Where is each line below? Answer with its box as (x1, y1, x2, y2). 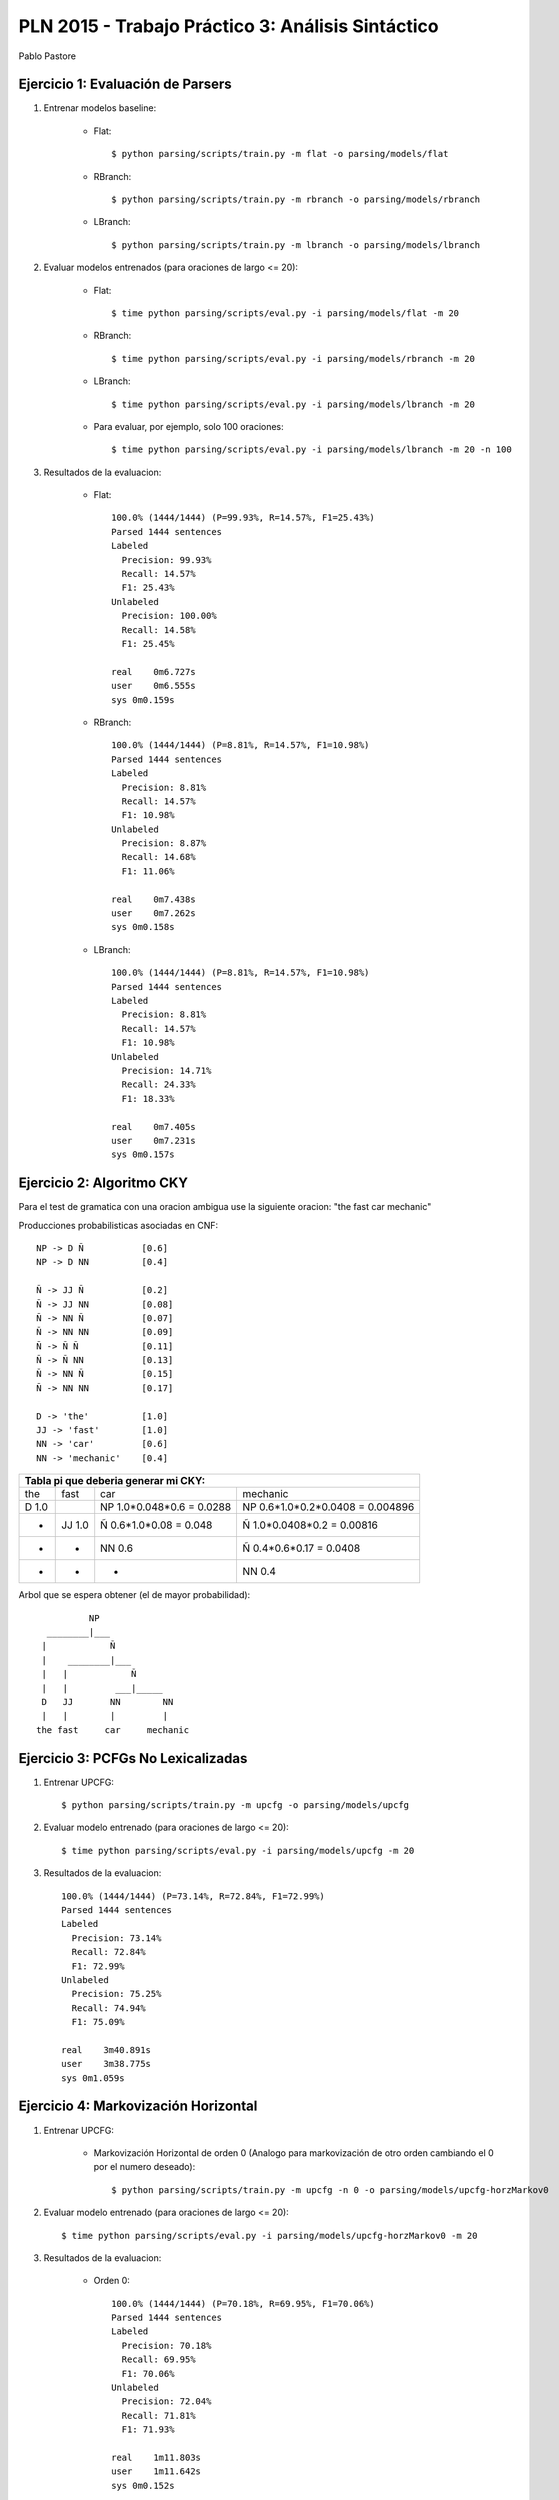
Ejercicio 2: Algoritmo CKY (18, 1175, 189, 1192)
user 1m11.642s (111, 2466, 202, 2477)
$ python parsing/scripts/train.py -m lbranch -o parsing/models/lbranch (111, 239, 481, 250)
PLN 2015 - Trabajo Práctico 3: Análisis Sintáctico (18, 15, 439, 37)
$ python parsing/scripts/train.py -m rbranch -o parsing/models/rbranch (111, 194, 481, 205)
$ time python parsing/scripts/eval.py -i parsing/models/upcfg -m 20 (61, 1845, 415, 1856)
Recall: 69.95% (121, 2354, 196, 2365)
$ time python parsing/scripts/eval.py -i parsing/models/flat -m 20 (111, 307, 460, 319)
